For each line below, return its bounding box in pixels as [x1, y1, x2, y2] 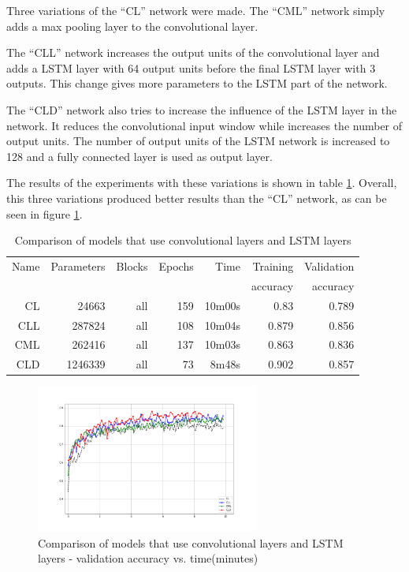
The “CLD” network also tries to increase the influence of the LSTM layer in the [6, 101, 397, 118]
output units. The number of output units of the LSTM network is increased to [6, 133, 390, 149]
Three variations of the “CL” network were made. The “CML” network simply [6, 2, 385, 18]
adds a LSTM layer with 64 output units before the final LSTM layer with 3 [6, 59, 376, 76]
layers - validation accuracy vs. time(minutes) [38, 550, 258, 566]
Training [252, 257, 294, 274]
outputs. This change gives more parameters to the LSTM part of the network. [6, 75, 388, 92]
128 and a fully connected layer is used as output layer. [6, 148, 273, 164]
